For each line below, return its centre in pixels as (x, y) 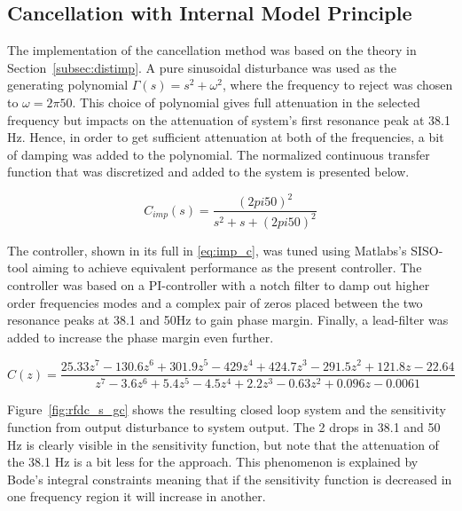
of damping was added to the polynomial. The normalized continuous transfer (219, 154)
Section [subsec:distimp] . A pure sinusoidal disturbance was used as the (202, 67)
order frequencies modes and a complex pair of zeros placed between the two (215, 302)
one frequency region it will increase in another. (137, 496)
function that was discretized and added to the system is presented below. (208, 172)
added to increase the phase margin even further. (141, 337)
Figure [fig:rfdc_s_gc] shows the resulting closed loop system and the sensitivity (227, 409)
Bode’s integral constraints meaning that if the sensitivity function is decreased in (230, 479)
